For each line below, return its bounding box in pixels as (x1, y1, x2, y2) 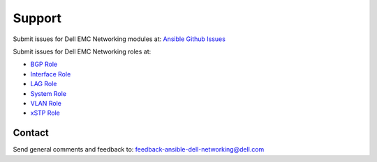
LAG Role (30, 80, 57, 88)
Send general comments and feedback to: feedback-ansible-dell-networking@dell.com (13, 145, 265, 154)
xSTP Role (30, 108, 61, 118)
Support (13, 10, 62, 26)
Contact (13, 127, 49, 139)
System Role (30, 89, 66, 97)
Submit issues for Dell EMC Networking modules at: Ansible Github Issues (13, 35, 226, 43)
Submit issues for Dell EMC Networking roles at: (13, 47, 151, 56)
